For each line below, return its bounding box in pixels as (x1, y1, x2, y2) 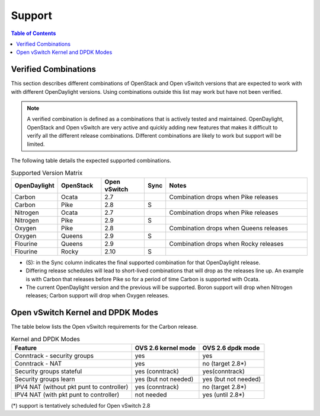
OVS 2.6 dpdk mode (202, 344, 260, 352)
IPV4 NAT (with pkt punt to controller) (14, 390, 120, 399)
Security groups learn (14, 374, 75, 383)
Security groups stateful (14, 367, 82, 375)
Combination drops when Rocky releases (169, 239, 284, 247)
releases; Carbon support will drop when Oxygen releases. (25, 292, 169, 299)
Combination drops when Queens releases (169, 224, 289, 232)
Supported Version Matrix (11, 169, 83, 177)
